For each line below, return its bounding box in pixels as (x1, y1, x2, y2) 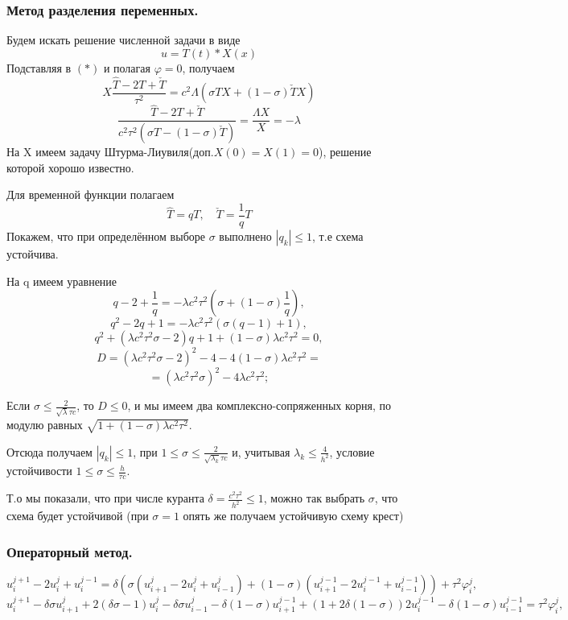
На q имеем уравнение (6, 272, 117, 289)
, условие (329, 443, 375, 460)
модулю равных (6, 416, 83, 433)
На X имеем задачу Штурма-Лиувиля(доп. (6, 143, 214, 160)
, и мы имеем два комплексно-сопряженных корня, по (127, 397, 392, 414)
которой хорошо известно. (6, 159, 134, 176)
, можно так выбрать (263, 490, 365, 506)
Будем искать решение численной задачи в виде (6, 31, 241, 48)
